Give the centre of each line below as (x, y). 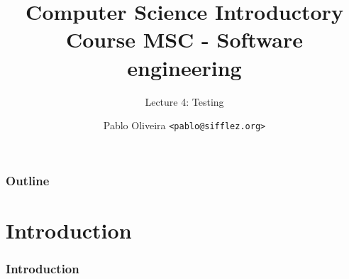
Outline (28, 180)
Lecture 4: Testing (184, 101)
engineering (184, 67)
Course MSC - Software (184, 39)
